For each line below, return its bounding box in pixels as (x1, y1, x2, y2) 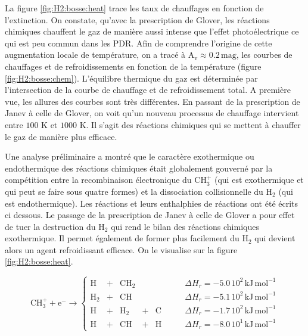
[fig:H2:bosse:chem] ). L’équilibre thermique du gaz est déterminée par (5, 71, 258, 84)
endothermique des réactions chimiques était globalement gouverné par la (5, 161, 273, 174)
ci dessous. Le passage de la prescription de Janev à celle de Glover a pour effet (5, 209, 295, 221)
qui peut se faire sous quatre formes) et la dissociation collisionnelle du (5, 185, 263, 197)
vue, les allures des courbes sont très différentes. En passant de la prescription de (5, 95, 300, 107)
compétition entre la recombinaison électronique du (5, 173, 192, 186)
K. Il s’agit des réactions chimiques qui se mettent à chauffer (79, 118, 301, 130)
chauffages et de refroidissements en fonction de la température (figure (5, 60, 262, 72)
